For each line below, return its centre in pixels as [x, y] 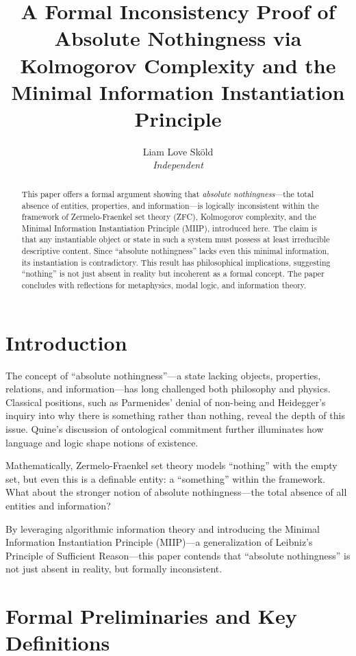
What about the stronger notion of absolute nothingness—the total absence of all [176, 492]
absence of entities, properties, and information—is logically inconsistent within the [170, 205]
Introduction [66, 342]
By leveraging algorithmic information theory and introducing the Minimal [163, 528]
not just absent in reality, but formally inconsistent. [114, 569]
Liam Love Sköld [178, 151]
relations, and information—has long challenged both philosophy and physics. [168, 389]
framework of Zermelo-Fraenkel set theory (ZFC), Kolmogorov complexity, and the [169, 217]
